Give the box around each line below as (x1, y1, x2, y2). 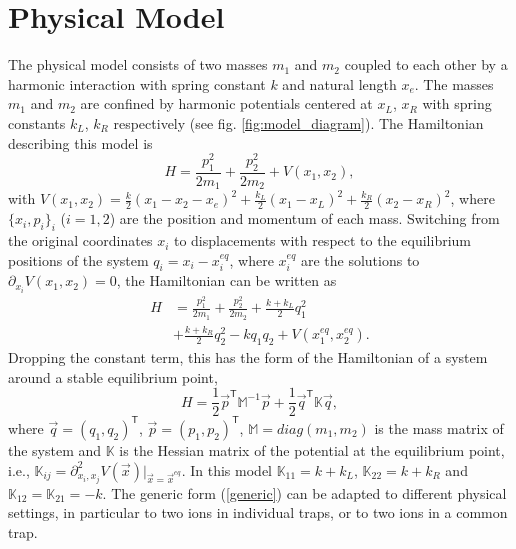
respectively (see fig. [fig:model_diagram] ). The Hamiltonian (113, 112, 484, 133)
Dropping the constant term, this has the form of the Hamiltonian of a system (8, 347, 488, 368)
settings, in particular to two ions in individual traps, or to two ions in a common (8, 502, 508, 523)
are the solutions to (300, 249, 420, 270)
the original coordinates (8, 230, 153, 251)
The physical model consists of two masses (8, 54, 268, 75)
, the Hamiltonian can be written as (116, 270, 337, 291)
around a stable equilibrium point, (8, 366, 218, 387)
